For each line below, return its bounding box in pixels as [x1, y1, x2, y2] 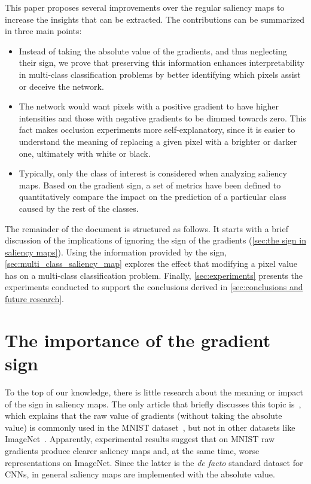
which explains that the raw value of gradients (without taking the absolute [5, 409, 282, 422]
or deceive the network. [19, 80, 104, 92]
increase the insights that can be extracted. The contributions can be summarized [5, 13, 305, 25]
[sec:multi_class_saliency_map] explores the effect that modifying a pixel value [5, 257, 297, 270]
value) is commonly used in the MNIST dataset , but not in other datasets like [5, 421, 295, 433]
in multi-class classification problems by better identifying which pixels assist [19, 68, 301, 80]
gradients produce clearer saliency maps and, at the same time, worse [5, 444, 260, 456]
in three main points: [5, 25, 82, 37]
